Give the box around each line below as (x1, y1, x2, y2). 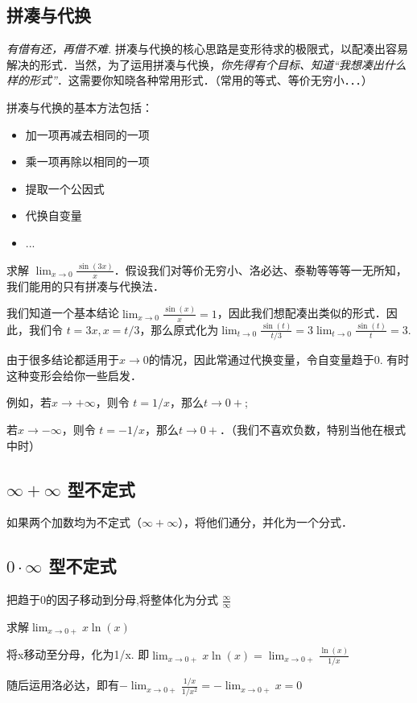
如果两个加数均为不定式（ (6, 514, 142, 531)
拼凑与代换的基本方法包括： (6, 98, 153, 115)
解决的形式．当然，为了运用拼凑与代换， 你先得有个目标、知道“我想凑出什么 (6, 56, 407, 72)
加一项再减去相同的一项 (25, 126, 150, 143)
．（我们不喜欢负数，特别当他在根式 (219, 421, 406, 438)
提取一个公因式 (25, 180, 105, 196)
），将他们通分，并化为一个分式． (178, 514, 353, 531)
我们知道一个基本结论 (6, 304, 119, 321)
